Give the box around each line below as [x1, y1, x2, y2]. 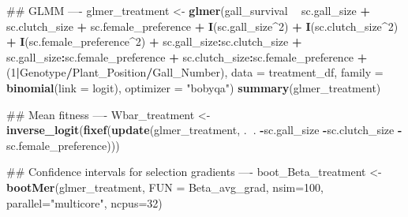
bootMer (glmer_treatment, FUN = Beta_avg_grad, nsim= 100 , [6, 178, 324, 195]
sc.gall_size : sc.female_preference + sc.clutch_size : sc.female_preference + [6, 48, 368, 65]
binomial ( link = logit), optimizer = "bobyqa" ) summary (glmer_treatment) [6, 79, 381, 95]
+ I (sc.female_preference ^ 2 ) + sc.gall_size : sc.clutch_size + [6, 33, 302, 50]
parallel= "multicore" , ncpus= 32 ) [6, 194, 163, 211]
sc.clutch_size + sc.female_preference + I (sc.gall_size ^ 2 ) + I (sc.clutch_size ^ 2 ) [6, 17, 399, 34]
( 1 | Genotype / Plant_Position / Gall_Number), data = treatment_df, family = [6, 64, 384, 80]
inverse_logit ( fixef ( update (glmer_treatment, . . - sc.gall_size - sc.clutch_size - [6, 122, 402, 138]
